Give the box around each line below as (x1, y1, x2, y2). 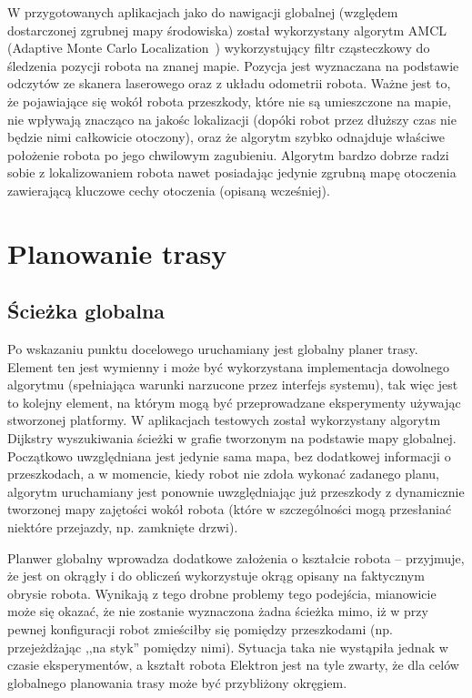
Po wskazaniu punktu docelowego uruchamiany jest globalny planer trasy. (7, 339, 418, 359)
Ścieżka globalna (7, 297, 166, 325)
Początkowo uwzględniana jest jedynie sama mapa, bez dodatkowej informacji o (7, 446, 451, 465)
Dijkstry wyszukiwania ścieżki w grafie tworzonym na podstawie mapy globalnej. (7, 429, 457, 448)
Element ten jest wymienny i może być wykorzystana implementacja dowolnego (7, 357, 450, 376)
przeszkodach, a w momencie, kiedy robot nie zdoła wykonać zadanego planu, (7, 464, 440, 483)
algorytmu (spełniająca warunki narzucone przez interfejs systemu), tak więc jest (7, 375, 458, 394)
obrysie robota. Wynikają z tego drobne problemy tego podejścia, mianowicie (7, 583, 437, 602)
